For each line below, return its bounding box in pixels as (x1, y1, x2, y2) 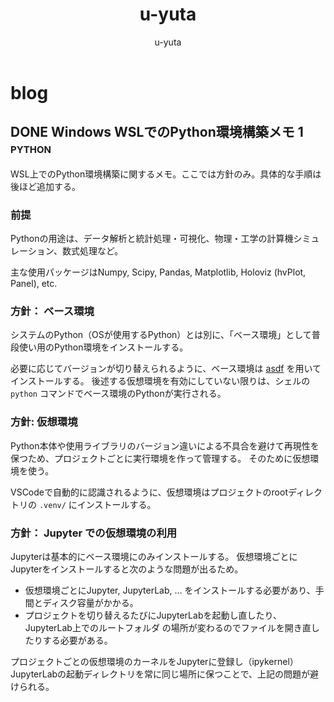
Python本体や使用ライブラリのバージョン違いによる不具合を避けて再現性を (10, 439, 320, 452)
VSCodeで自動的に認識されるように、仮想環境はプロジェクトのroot (10, 486, 288, 498)
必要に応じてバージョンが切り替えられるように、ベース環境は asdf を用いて (10, 363, 322, 375)
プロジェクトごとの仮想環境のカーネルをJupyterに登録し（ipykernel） (10, 655, 299, 667)
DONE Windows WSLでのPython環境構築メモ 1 (10, 124, 304, 141)
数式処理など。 (61, 245, 124, 257)
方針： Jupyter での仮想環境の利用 (10, 526, 178, 540)
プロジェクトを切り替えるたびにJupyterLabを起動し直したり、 (24, 609, 282, 621)
